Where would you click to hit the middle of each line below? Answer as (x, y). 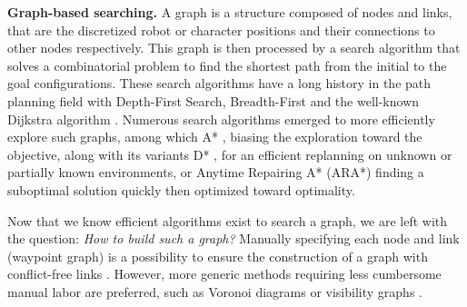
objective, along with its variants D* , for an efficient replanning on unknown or (230, 154)
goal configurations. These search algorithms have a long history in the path (219, 83)
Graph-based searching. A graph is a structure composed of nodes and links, (230, 12)
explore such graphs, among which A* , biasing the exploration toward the (215, 137)
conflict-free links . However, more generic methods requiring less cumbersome (224, 274)
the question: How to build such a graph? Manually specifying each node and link (233, 238)
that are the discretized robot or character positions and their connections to (221, 30)
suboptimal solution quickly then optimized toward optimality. (181, 189)
